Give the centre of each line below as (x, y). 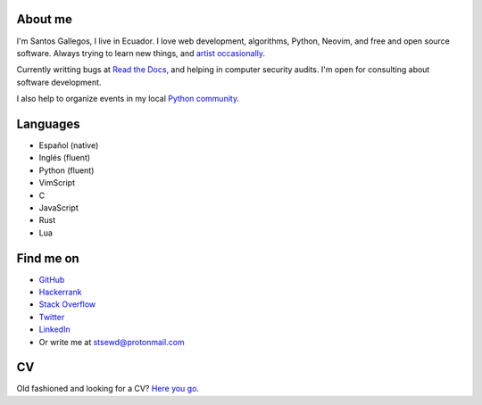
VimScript (57, 183)
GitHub (52, 279)
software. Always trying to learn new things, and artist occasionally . (141, 53)
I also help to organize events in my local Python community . (128, 99)
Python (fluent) (66, 170)
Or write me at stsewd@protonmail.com (112, 342)
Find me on (48, 258)
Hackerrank (60, 292)
